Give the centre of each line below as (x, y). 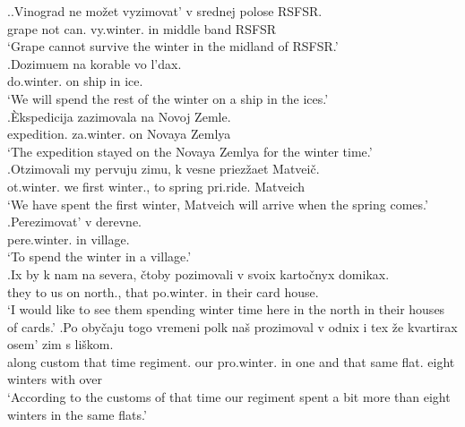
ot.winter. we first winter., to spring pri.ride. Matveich (156, 186)
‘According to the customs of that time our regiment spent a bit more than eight (229, 397)
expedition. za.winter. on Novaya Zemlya (119, 134)
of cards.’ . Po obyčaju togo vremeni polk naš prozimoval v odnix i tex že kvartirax (232, 326)
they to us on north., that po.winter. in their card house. (163, 291)
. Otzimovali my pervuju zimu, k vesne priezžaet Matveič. (164, 169)
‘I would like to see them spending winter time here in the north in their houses (226, 309)
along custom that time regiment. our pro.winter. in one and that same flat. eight (231, 361)
